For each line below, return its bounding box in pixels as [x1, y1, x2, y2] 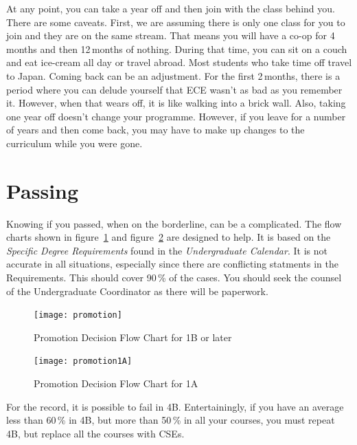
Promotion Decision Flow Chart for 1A [34, 376, 198, 391]
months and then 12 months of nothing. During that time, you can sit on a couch [6, 41, 347, 56]
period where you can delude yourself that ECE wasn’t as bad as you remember [6, 82, 343, 96]
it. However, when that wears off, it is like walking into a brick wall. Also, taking [6, 96, 346, 110]
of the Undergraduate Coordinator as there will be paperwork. [6, 283, 268, 298]
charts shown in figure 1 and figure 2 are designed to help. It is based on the [6, 230, 331, 244]
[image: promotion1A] [34, 356, 133, 367]
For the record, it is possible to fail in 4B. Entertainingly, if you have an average [6, 399, 344, 413]
